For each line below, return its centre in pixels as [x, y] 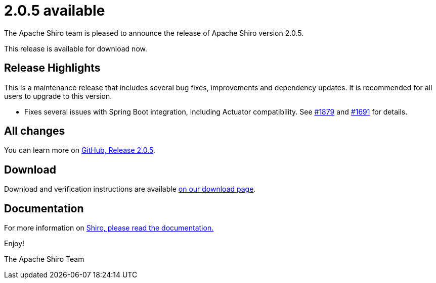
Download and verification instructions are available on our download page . [130, 189]
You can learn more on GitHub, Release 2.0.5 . [80, 150]
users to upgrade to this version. [58, 96]
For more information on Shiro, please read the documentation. [109, 228]
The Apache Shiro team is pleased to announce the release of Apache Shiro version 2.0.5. [154, 33]
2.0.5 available [55, 11]
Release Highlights [52, 68]
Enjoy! [14, 244]
